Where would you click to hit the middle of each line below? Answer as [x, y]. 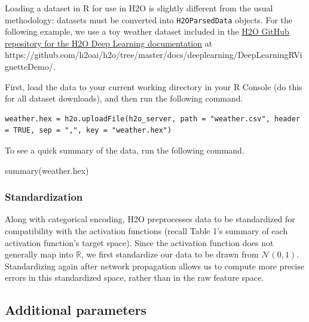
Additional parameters [76, 310]
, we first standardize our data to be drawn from [170, 254]
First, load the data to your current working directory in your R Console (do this [154, 86]
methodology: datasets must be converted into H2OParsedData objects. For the [149, 19]
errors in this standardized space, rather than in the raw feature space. [134, 277]
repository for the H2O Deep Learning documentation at [109, 43]
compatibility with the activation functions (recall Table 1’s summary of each [146, 231]
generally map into [39, 254]
